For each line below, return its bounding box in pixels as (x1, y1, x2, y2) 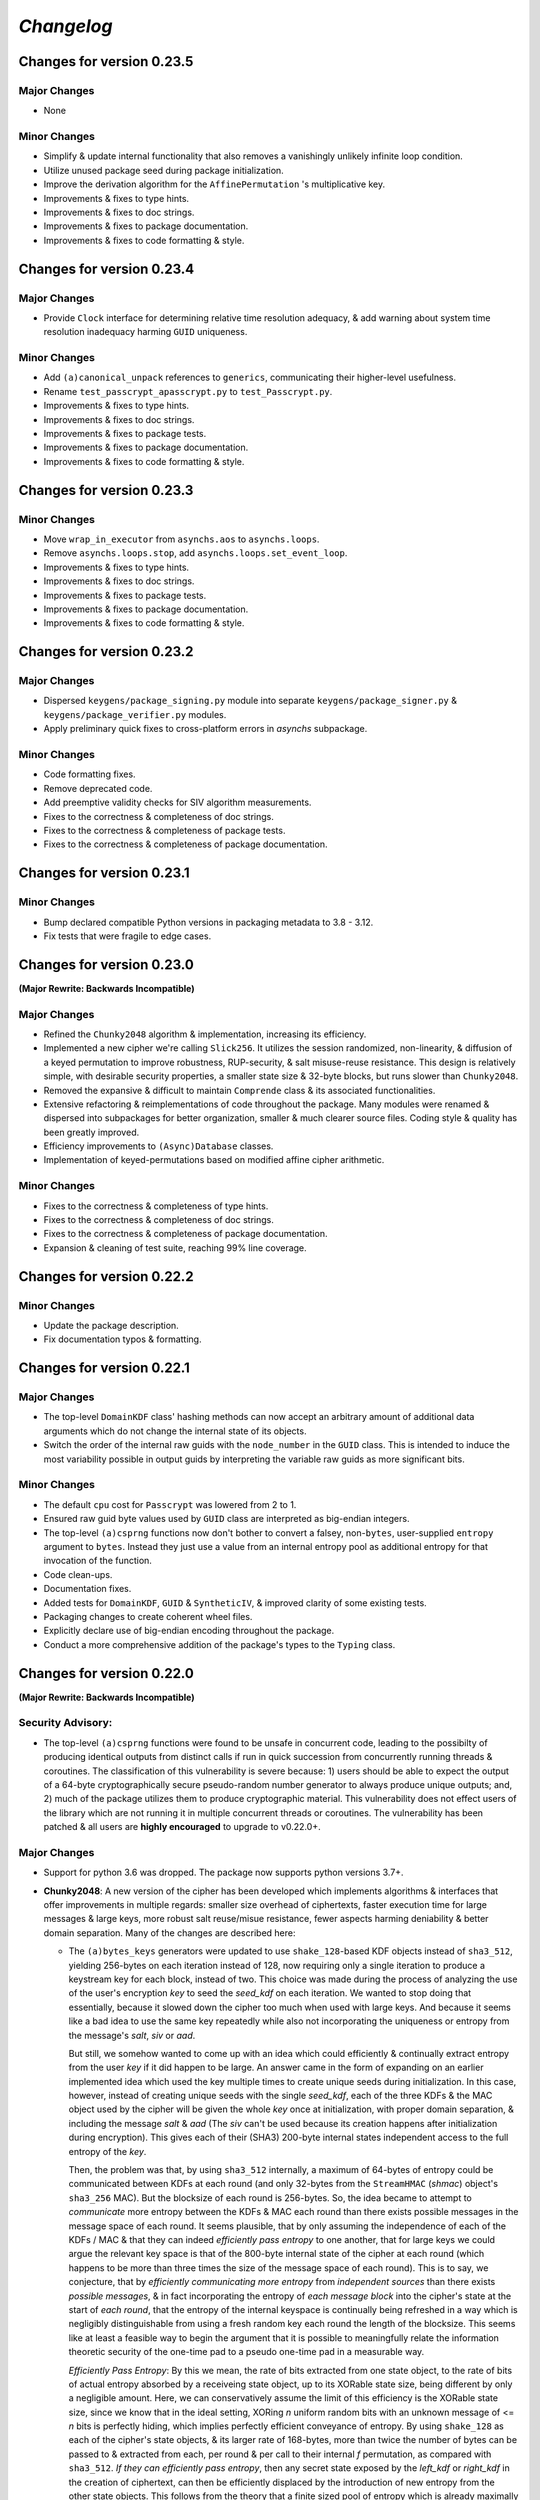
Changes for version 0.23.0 (18, 956, 194, 973)
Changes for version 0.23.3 (18, 481, 194, 499)
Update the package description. (43, 1319, 179, 1331)
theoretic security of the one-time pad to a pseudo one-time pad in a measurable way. (68, 2346, 425, 2358)
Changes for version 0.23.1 (18, 865, 190, 882)
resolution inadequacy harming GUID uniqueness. (43, 326, 248, 338)
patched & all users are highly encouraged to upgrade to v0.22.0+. (43, 1821, 321, 1833)
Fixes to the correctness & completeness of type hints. (43, 1200, 269, 1212)
